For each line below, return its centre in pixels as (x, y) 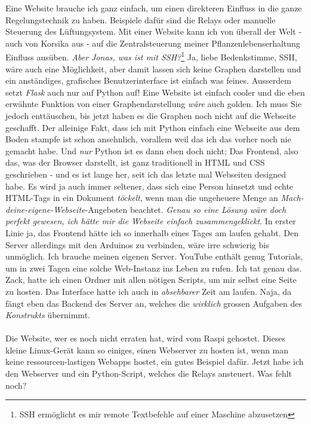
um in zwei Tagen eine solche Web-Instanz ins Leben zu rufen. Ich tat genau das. (154, 268)
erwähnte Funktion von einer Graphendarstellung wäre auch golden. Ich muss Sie (153, 104)
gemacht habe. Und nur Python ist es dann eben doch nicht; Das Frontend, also (152, 150)
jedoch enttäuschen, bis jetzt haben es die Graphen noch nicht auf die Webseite (151, 115)
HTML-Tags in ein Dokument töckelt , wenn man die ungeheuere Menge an (142, 198)
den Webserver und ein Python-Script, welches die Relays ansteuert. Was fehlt (149, 373)
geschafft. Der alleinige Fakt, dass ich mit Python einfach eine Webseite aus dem (153, 127)
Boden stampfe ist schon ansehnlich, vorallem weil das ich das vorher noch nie (148, 139)
